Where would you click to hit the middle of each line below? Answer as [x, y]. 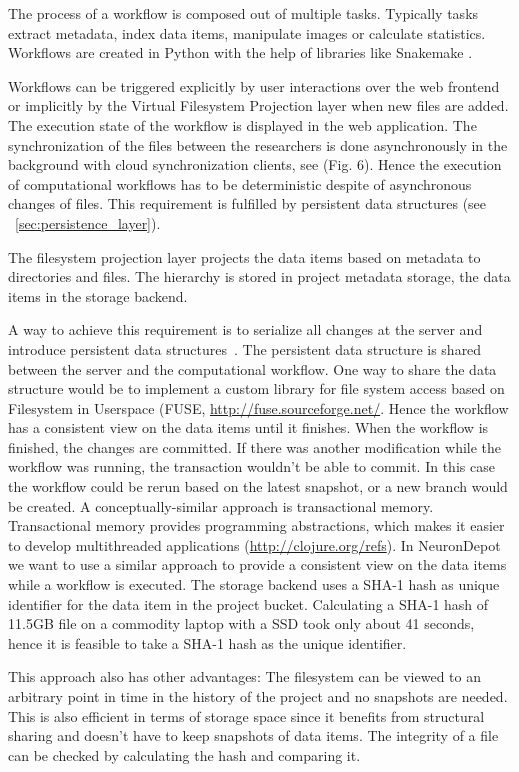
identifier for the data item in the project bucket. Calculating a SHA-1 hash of [248, 603]
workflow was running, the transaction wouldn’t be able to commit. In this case [251, 466]
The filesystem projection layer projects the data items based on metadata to [244, 256]
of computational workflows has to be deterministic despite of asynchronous [240, 183]
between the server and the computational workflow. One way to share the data [252, 368]
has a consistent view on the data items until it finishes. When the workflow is [248, 427]
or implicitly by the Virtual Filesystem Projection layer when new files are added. [258, 105]
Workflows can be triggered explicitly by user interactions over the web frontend [254, 85]
